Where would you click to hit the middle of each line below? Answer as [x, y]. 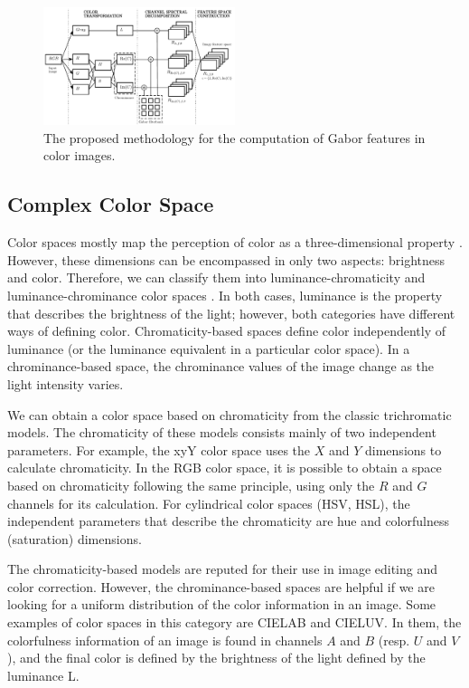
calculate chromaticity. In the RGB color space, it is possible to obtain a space [225, 468]
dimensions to [403, 449]
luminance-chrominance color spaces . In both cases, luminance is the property [225, 295]
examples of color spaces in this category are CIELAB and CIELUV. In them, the [234, 622]
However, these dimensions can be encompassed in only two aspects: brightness [226, 259]
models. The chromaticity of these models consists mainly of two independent [222, 432]
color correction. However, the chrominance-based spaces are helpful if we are [221, 586]
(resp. [394, 640]
